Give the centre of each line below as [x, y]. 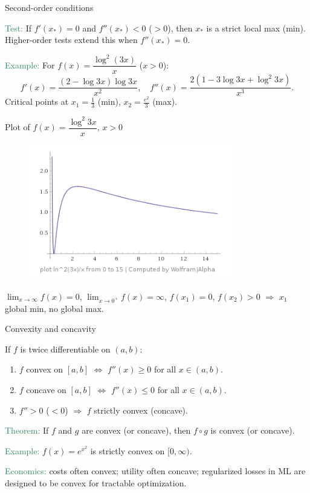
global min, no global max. [54, 308]
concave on [46, 389]
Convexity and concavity [50, 329]
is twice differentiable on [65, 349]
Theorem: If [27, 430]
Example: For [30, 65]
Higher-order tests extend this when [71, 40]
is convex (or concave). [253, 430]
